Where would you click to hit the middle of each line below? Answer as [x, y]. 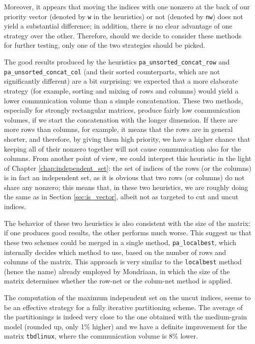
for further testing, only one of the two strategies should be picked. [105, 45]
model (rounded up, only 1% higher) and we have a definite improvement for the [126, 326]
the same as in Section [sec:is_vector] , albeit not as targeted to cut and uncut [121, 197]
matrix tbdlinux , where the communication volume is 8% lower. [101, 336]
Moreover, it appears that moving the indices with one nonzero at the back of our [127, 6]
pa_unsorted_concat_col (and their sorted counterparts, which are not [112, 71]
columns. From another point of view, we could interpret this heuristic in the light [128, 158]
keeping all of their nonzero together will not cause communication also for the [123, 148]
